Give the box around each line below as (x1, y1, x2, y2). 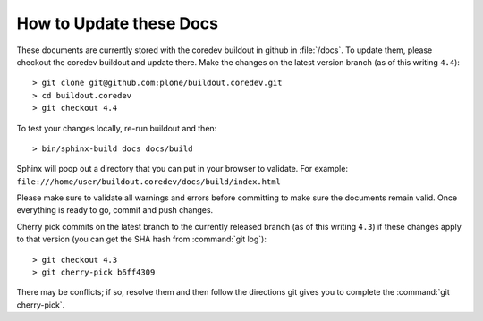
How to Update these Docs (16, 13, 219, 33)
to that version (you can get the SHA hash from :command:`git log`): (16, 233, 267, 245)
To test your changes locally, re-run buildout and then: (16, 122, 217, 133)
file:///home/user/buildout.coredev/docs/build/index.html (16, 176, 282, 187)
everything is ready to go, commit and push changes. (16, 205, 214, 215)
